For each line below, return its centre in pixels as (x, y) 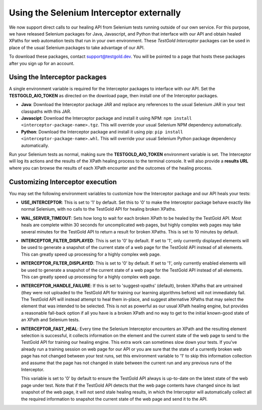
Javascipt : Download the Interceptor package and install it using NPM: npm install (106, 118)
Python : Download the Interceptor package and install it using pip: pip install (102, 132)
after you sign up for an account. (42, 63)
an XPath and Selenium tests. (50, 320)
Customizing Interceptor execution (63, 182)
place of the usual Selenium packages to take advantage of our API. (77, 47)
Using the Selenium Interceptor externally (95, 13)
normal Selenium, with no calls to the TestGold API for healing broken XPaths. (99, 209)
